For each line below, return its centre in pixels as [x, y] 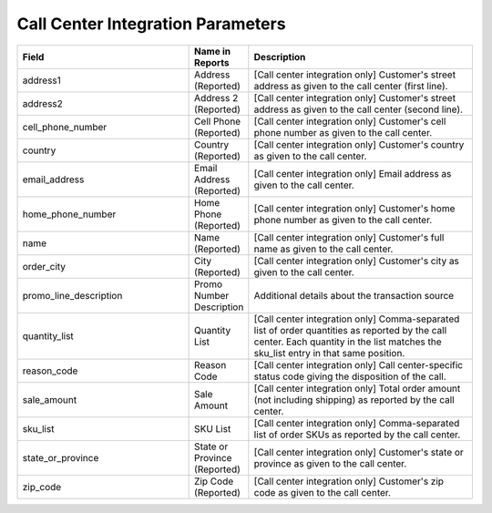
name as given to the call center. [323, 249]
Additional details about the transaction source [354, 295]
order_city [44, 266]
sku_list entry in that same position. [329, 353]
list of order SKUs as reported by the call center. [357, 435]
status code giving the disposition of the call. [350, 376]
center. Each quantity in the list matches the [348, 342]
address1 [41, 80]
